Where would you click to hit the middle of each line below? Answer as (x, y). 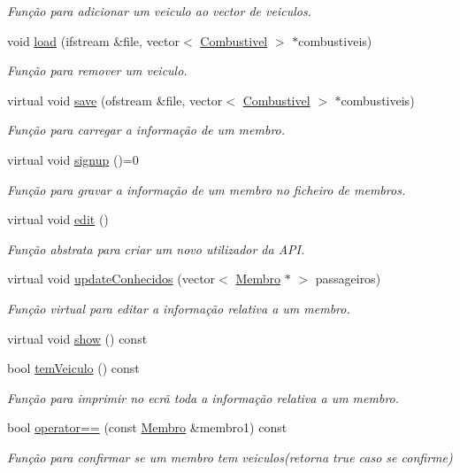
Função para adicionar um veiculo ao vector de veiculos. (159, 11)
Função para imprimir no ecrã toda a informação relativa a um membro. (203, 397)
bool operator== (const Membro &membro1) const (147, 427)
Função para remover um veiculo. (97, 70)
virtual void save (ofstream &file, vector (115, 100)
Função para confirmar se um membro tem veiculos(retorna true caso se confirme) (230, 457)
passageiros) (348, 279)
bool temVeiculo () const (73, 368)
